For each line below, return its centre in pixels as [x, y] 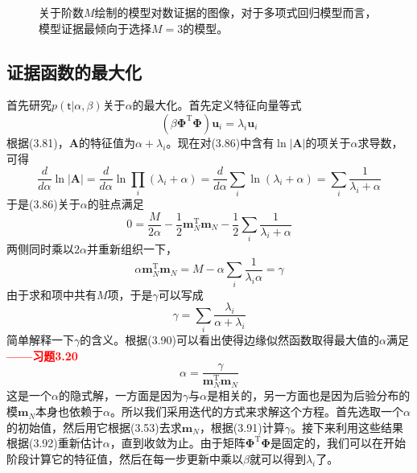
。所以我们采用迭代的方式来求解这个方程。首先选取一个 [257, 411]
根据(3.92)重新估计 [55, 443]
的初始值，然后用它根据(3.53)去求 [94, 427]
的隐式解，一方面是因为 [120, 395]
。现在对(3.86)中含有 [220, 142]
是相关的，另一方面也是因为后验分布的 [309, 395]
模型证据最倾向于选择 [95, 28]
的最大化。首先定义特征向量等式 [217, 105]
